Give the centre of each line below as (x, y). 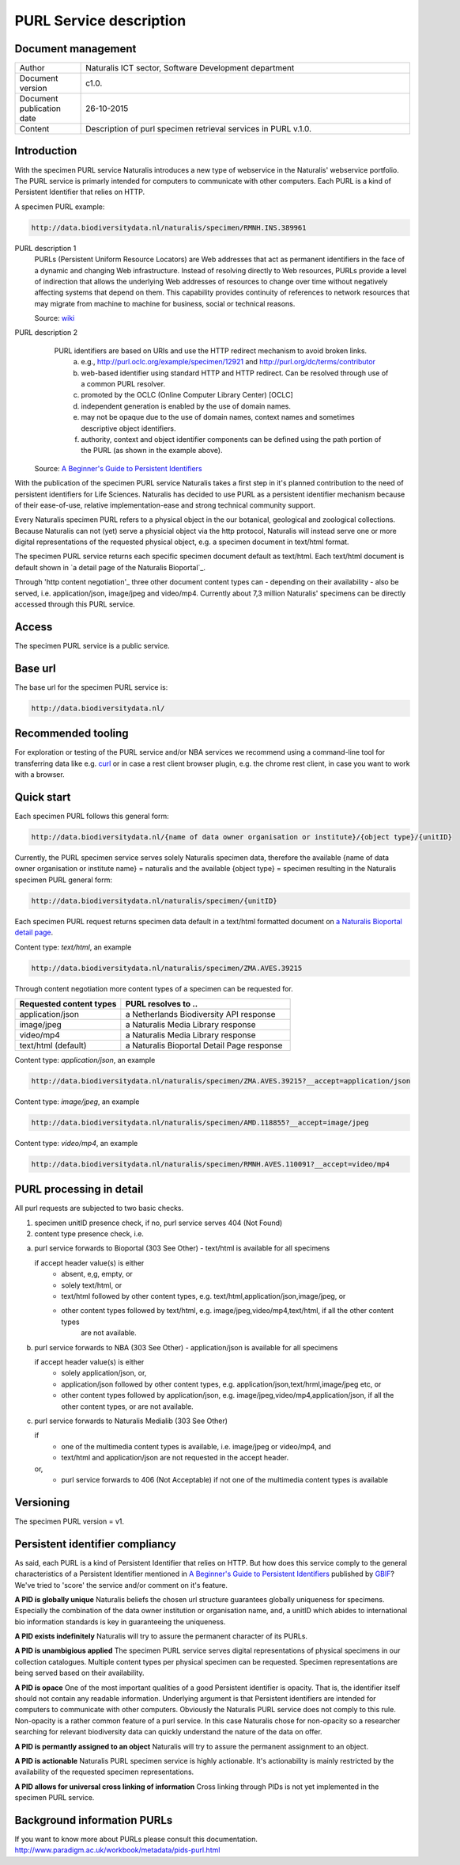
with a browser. (40, 775)
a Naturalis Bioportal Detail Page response (204, 1045)
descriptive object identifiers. (128, 428)
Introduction (46, 151)
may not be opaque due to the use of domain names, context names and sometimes (218, 417)
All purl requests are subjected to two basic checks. (99, 1208)
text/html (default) (53, 1045)
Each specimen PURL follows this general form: (92, 816)
